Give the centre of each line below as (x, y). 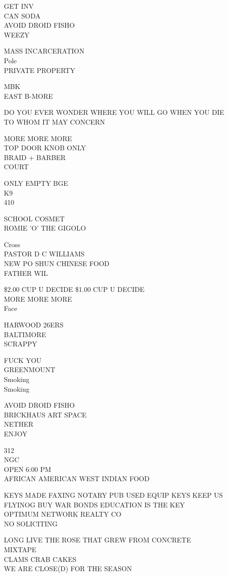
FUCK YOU (23, 360)
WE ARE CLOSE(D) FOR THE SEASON (68, 568)
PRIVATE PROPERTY (40, 70)
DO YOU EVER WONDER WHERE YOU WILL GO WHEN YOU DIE (114, 112)
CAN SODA (22, 15)
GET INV (19, 6)
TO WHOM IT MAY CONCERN (55, 121)
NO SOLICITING (31, 523)
